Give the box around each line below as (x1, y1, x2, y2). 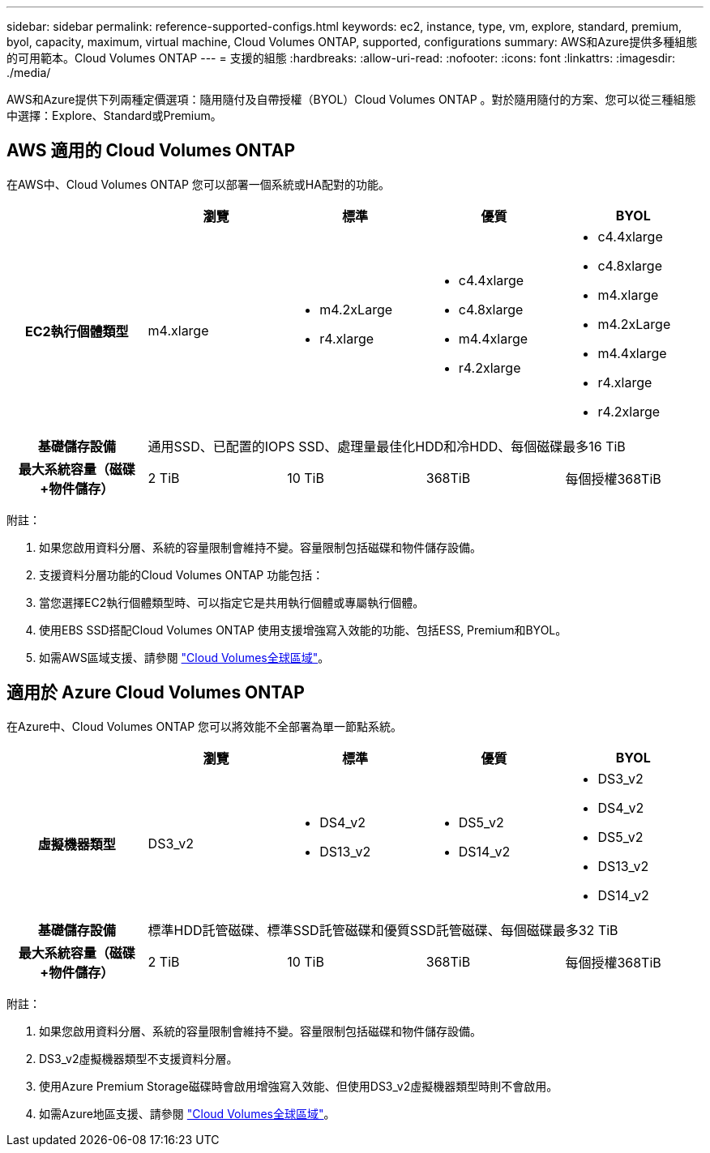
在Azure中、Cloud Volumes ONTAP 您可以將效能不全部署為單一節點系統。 (6, 719, 403, 733)
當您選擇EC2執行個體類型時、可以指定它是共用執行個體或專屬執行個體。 (39, 595, 425, 609)
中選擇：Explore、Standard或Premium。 (6, 109, 222, 122)
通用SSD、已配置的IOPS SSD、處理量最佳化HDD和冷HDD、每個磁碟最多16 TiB (148, 438, 626, 455)
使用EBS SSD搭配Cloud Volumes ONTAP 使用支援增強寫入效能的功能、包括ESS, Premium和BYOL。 (39, 622, 567, 637)
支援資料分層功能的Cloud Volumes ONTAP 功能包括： (39, 567, 324, 582)
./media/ (6, 66, 51, 79)
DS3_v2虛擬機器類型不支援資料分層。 (39, 1051, 238, 1065)
